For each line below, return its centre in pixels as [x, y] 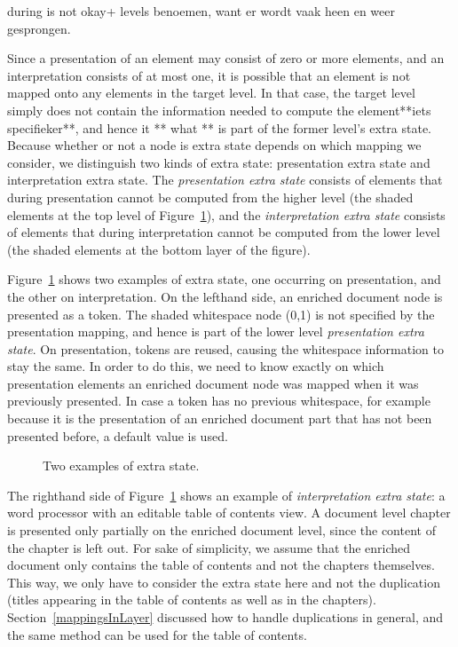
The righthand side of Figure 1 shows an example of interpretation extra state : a [226, 495]
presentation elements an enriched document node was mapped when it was [213, 383]
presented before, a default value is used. [118, 435]
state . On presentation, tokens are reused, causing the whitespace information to [225, 348]
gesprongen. [39, 28]
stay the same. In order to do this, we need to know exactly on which [196, 366]
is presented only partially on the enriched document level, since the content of [221, 530]
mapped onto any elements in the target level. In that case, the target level [211, 93]
